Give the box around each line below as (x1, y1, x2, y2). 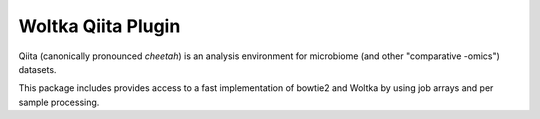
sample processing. (18, 96, 100, 108)
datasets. (18, 63, 57, 75)
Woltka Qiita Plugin (18, 15, 181, 37)
